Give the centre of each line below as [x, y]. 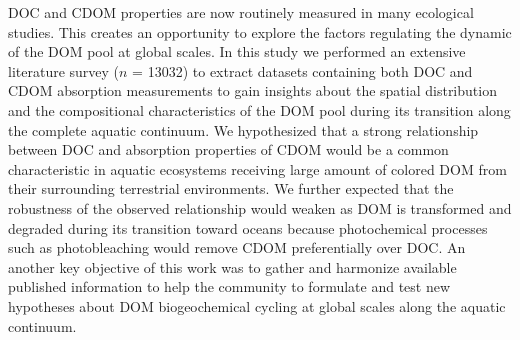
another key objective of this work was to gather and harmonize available [232, 266]
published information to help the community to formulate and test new [229, 286]
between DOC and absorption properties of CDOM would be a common [228, 149]
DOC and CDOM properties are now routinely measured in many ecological [241, 12]
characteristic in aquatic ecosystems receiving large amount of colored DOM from [257, 168]
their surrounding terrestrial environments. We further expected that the [231, 188]
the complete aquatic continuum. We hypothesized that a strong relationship [243, 129]
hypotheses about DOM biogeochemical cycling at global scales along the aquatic [257, 305]
